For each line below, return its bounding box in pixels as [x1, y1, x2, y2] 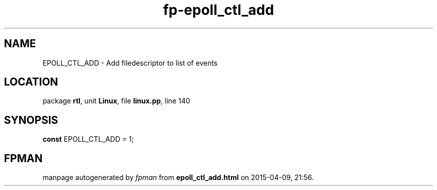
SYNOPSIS [4, 113, 58, 126]
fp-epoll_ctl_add [163, 1, 274, 18]
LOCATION [4, 76, 58, 89]
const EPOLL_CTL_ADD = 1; [42, 135, 134, 144]
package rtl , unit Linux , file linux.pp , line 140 [42, 96, 191, 105]
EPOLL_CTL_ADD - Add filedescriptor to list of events [42, 58, 218, 67]
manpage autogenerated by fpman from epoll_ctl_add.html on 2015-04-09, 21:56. [42, 173, 314, 182]
